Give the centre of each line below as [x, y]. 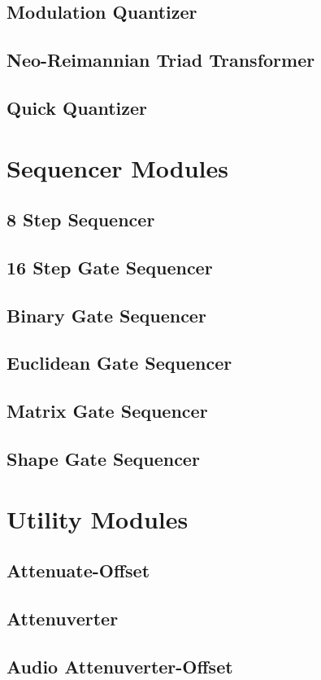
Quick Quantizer [77, 107]
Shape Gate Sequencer [103, 459]
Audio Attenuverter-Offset [120, 666]
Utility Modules [98, 518]
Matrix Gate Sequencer [107, 411]
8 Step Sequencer [81, 219]
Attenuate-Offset [78, 570]
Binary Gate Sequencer [106, 315]
